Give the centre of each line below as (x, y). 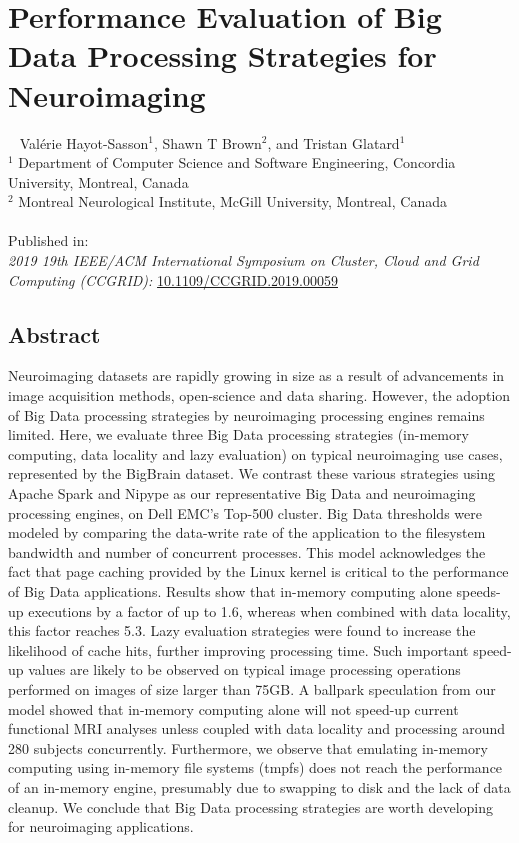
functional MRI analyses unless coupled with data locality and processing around (256, 728)
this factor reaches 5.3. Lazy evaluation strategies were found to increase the (242, 630)
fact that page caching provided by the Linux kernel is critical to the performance (258, 571)
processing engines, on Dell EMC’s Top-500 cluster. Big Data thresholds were (245, 512)
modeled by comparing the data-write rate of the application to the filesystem (247, 532)
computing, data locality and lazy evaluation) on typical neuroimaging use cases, (255, 453)
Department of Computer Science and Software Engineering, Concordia (237, 162)
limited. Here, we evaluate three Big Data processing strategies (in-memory (238, 434)
